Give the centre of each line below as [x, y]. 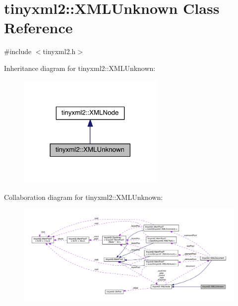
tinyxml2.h [59, 51]
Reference [38, 28]
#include [18, 51]
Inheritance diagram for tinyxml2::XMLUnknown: [80, 68]
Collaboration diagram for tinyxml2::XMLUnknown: [84, 197]
